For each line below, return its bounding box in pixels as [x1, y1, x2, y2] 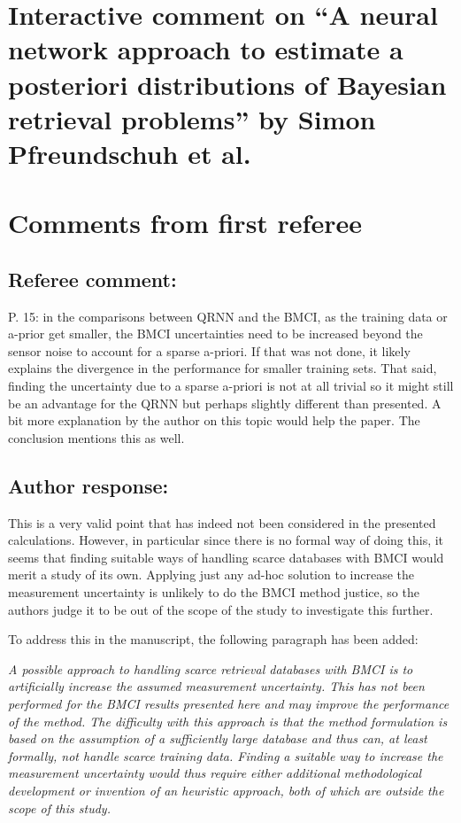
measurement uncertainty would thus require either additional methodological [8, 764, 422, 782]
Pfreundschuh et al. [8, 135, 251, 171]
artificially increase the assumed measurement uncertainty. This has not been [8, 677, 425, 695]
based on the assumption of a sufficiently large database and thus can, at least [8, 729, 427, 748]
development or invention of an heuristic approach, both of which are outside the [8, 780, 444, 799]
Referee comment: [8, 265, 177, 292]
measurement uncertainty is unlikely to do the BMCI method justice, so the [8, 583, 419, 602]
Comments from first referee [8, 205, 362, 241]
